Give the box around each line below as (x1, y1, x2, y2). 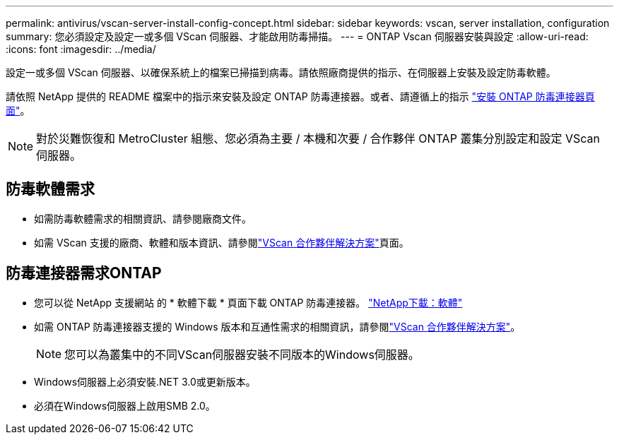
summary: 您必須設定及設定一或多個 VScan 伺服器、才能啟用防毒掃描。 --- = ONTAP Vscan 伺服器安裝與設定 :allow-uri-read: (6, 30, 589, 42)
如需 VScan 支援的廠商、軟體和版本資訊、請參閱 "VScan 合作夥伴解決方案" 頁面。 (34, 236, 409, 249)
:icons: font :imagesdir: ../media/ (6, 43, 156, 55)
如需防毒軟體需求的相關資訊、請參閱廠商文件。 (34, 212, 252, 225)
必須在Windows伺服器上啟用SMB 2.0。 (34, 399, 216, 412)
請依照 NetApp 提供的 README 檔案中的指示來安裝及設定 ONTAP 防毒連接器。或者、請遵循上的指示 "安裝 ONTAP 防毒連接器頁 (6, 90, 595, 102)
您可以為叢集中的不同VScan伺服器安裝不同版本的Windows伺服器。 (64, 347, 420, 362)
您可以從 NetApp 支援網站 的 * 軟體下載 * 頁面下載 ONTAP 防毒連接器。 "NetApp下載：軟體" (34, 296, 463, 309)
